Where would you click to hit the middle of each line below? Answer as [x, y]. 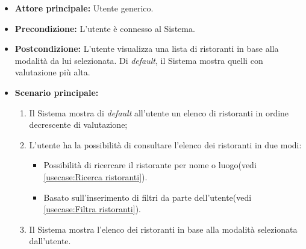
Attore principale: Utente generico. [84, 8]
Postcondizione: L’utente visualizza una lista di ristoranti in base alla [147, 49]
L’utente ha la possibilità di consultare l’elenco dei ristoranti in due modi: [165, 144]
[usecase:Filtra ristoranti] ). [92, 209]
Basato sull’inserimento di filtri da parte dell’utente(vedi [148, 197]
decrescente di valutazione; [78, 124]
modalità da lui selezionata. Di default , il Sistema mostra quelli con [139, 60]
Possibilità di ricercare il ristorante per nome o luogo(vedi [150, 165]
